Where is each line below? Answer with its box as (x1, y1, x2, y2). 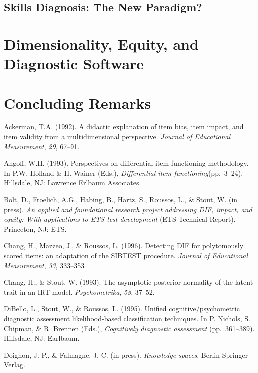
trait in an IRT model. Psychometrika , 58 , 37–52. (4, 286, 155, 297)
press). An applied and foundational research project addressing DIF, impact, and (4, 204, 252, 214)
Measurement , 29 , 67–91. (4, 141, 80, 151)
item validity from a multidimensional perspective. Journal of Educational (4, 131, 231, 142)
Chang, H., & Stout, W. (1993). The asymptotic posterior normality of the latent (4, 277, 253, 287)
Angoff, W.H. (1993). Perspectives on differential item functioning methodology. (4, 158, 249, 168)
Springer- (222, 349, 250, 360)
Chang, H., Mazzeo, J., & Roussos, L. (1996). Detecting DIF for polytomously (4, 240, 244, 251)
